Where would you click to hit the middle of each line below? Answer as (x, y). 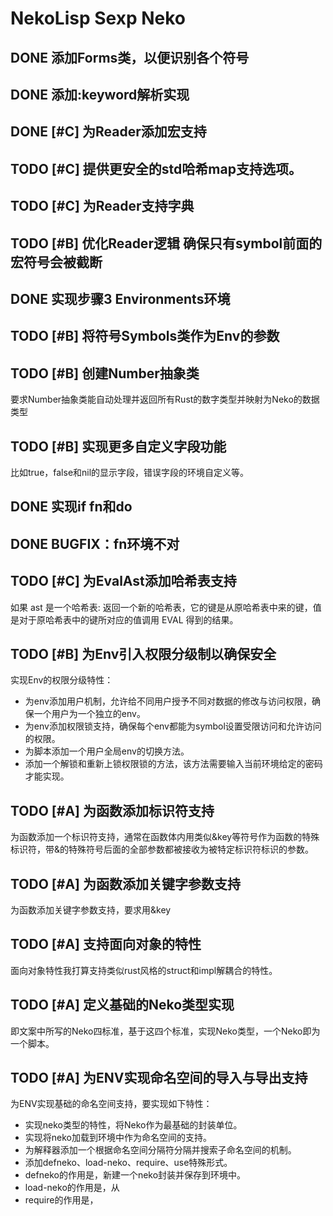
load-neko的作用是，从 (72, 1188)
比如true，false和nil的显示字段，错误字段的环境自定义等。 (130, 472)
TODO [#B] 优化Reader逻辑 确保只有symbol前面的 (166, 243)
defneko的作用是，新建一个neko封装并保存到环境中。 (135, 1175)
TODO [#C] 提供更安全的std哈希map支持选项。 (156, 168)
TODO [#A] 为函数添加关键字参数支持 (125, 883)
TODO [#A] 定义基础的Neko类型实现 (122, 1005)
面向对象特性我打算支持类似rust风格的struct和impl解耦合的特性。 (144, 970)
